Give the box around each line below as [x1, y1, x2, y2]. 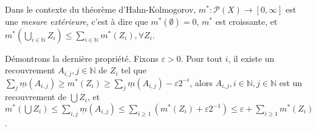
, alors [190, 76, 213, 89]
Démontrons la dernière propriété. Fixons [5, 52, 159, 64]
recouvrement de [5, 90, 67, 103]
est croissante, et [215, 15, 278, 27]
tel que [121, 64, 146, 76]
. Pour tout [180, 52, 222, 64]
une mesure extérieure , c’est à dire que [5, 15, 148, 27]
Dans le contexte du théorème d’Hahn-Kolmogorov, [5, 3, 196, 15]
